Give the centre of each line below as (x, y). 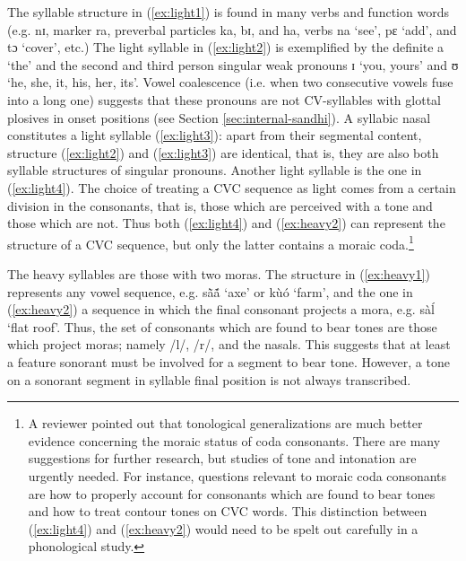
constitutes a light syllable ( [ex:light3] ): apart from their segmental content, (215, 135)
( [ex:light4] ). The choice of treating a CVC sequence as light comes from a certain (232, 187)
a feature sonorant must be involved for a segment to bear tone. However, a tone (229, 361)
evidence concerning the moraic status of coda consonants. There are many (234, 440)
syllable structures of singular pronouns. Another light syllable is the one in (215, 170)
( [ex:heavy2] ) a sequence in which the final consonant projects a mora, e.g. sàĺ (221, 309)
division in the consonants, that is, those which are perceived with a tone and (220, 205)
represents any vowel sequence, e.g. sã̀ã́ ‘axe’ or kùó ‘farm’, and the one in (210, 291)
